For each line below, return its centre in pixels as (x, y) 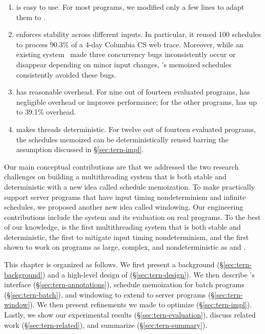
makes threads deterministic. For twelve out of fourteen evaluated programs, (136, 129)
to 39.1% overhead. (46, 112)
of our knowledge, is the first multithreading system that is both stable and (123, 227)
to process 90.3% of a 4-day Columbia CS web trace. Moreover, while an (130, 44)
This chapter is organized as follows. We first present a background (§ (114, 264)
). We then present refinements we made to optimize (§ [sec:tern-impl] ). (141, 304)
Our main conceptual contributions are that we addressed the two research (121, 166)
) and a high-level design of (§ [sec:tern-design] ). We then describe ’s (148, 274)
